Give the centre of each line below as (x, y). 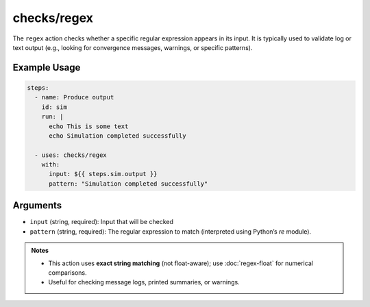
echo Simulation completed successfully (118, 136)
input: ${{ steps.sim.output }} (103, 174)
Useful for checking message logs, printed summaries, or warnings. (144, 282)
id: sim (54, 107)
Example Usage (47, 67)
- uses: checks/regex (71, 155)
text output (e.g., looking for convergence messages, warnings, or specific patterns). (133, 47)
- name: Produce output (74, 97)
